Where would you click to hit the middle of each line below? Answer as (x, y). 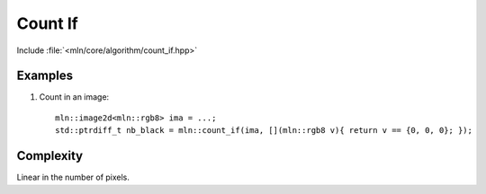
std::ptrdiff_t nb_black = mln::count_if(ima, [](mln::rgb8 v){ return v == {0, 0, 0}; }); (264, 131)
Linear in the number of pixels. (73, 177)
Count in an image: (74, 97)
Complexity (50, 156)
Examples (45, 76)
